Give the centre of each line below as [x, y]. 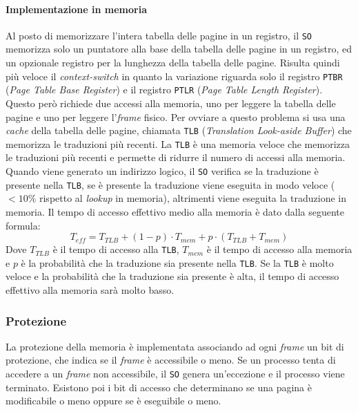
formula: [23, 225]
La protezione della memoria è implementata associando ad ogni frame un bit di [175, 346]
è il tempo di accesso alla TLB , [116, 249]
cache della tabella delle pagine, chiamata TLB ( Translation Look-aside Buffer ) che [179, 130]
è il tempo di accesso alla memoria [279, 249]
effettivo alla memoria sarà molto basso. [90, 290]
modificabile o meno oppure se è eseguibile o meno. [113, 401]
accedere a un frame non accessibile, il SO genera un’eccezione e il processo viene [175, 374]
